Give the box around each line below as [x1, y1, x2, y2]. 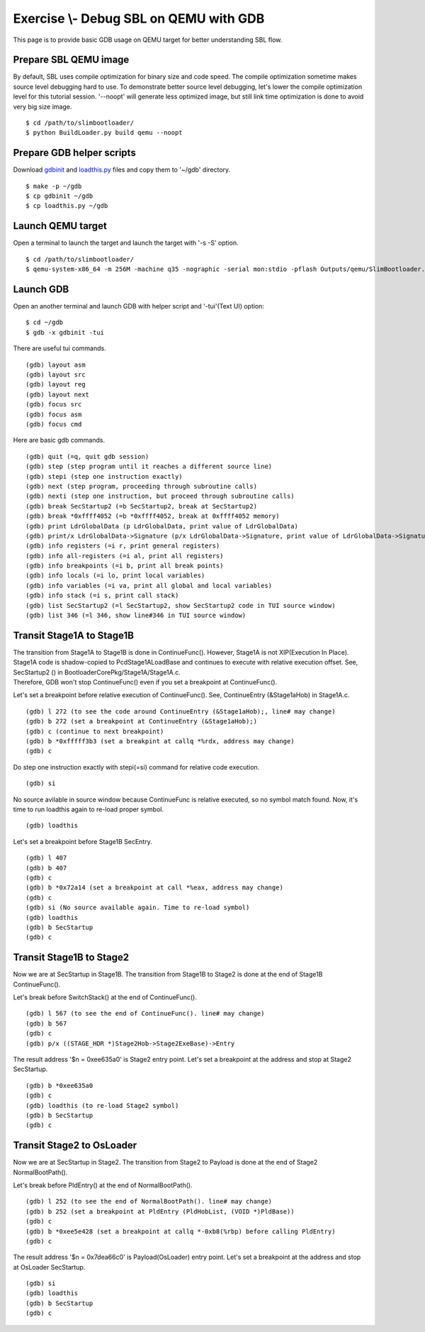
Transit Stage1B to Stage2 [13, 951, 130, 964]
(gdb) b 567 [25, 1019, 67, 1028]
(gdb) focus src [25, 401, 82, 409]
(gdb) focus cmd [25, 420, 82, 428]
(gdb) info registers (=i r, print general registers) [25, 542, 220, 550]
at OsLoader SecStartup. [13, 1262, 86, 1271]
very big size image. [13, 102, 72, 111]
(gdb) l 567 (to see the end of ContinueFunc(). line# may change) [25, 1009, 265, 1018]
